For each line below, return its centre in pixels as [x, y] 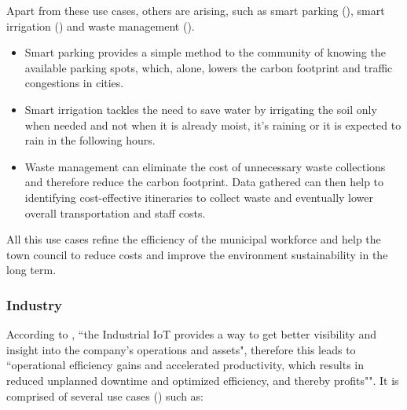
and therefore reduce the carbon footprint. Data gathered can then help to [204, 182]
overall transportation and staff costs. [115, 212]
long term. [31, 270]
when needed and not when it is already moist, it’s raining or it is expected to [213, 124]
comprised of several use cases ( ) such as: [105, 395]
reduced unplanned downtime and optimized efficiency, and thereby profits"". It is [203, 380]
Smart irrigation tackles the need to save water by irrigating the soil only [201, 109]
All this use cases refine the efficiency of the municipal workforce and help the [194, 239]
